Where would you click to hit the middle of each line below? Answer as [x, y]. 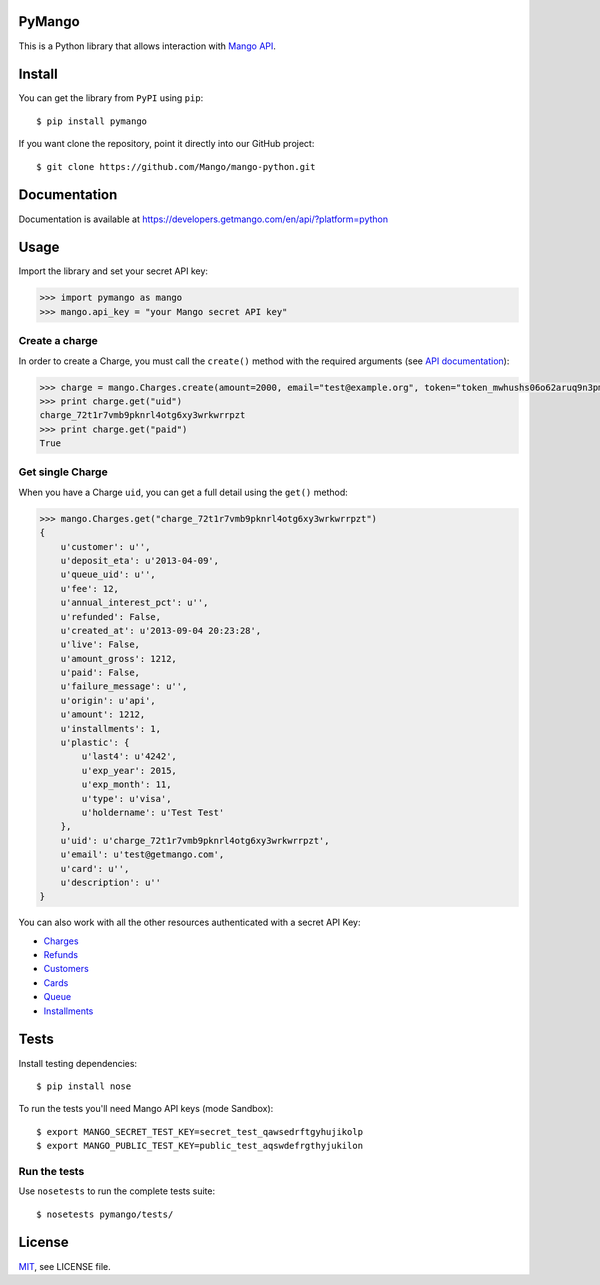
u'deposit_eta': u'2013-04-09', [140, 560]
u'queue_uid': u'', [108, 574]
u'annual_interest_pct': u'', [134, 603]
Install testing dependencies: [78, 1063]
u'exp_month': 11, [126, 784]
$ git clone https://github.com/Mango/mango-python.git [176, 166]
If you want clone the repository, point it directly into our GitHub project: [166, 144]
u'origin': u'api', [108, 700]
